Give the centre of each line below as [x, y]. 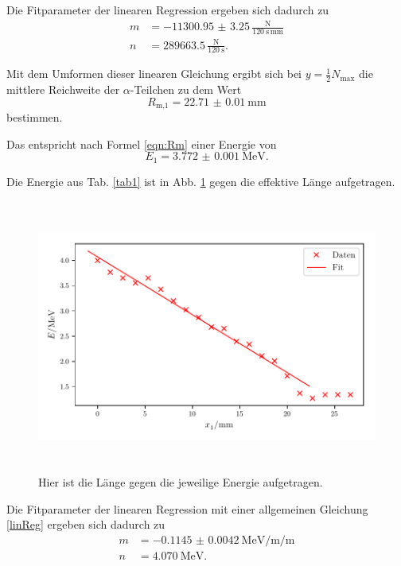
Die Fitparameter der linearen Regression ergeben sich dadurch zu [168, 10]
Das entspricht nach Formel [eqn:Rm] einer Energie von [142, 143]
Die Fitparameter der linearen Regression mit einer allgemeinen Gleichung [187, 508]
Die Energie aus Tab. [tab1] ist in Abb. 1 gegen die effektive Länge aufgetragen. [201, 181]
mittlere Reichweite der [63, 89]
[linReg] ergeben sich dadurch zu [86, 524]
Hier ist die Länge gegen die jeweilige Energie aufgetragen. [181, 482]
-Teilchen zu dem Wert [186, 89]
